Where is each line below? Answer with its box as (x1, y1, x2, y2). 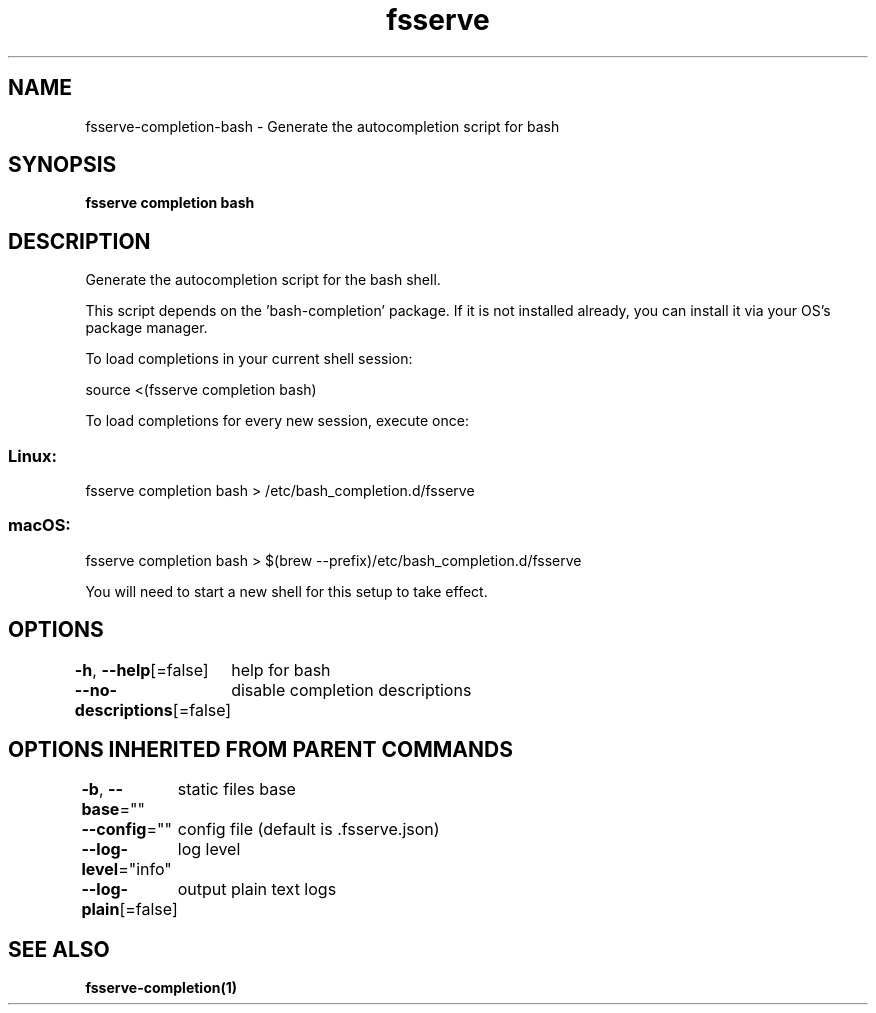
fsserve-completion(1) (85, 979, 238, 997)
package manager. (85, 319, 208, 337)
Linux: (8, 445, 58, 466)
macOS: (8, 515, 71, 536)
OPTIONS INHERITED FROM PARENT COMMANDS (8, 737, 513, 763)
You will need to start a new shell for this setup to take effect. (85, 582, 488, 600)
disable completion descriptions (231, 679, 472, 700)
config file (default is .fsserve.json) (177, 819, 440, 840)
